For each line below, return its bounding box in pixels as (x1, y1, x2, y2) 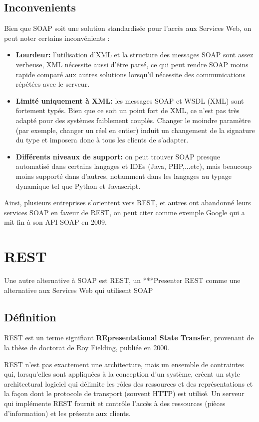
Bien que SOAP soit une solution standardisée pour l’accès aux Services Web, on (4, 23, 252, 33)
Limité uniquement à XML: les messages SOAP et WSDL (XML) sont (15, 95, 244, 106)
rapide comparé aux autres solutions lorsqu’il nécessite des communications (15, 69, 246, 79)
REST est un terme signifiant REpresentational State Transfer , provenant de (4, 332, 254, 343)
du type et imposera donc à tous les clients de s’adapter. (15, 135, 189, 145)
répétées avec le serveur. (15, 79, 90, 89)
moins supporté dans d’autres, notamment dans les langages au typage (15, 170, 232, 181)
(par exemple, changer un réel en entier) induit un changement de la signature (15, 125, 255, 135)
